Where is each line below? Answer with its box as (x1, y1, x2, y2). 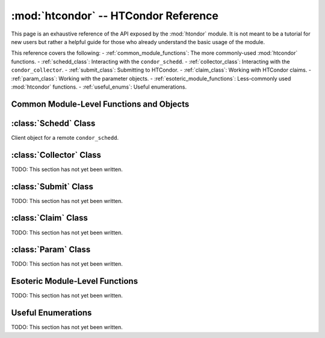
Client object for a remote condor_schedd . (11, 134, 119, 141)
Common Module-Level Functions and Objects (11, 99, 190, 109)
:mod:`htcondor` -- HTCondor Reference (11, 9, 219, 22)
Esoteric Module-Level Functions (11, 276, 138, 286)
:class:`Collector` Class (11, 149, 102, 160)
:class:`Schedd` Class (11, 118, 96, 128)
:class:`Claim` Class (11, 213, 88, 223)
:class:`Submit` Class (11, 181, 93, 192)
